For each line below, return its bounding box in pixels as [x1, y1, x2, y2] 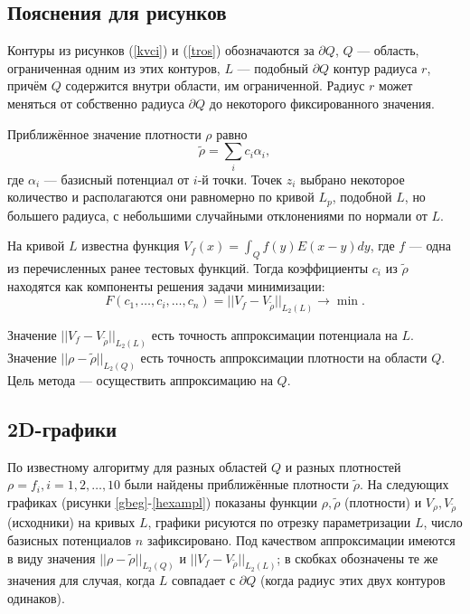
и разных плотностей [285, 457, 401, 476]
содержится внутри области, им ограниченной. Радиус [65, 76, 365, 95]
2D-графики [7, 414, 117, 442]
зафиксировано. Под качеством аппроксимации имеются [146, 531, 456, 550]
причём [7, 76, 48, 95]
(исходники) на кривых [7, 513, 136, 532]
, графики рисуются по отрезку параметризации [147, 513, 411, 532]
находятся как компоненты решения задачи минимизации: [7, 276, 325, 295]
